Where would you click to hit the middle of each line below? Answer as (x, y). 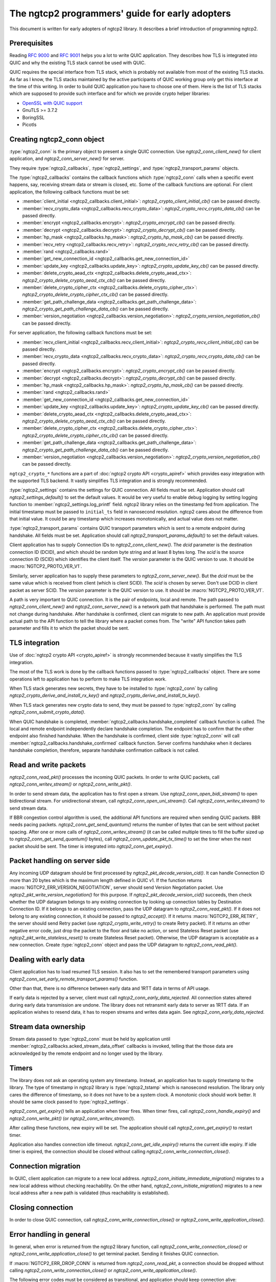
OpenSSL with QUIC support (52, 103)
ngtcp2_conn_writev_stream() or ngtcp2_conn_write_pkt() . (71, 784)
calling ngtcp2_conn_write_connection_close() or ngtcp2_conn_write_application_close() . (103, 1270)
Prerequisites (31, 43)
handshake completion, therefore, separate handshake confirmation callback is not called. (104, 750)
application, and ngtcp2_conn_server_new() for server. (67, 158)
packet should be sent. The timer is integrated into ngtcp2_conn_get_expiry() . (91, 846)
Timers (21, 1068)
